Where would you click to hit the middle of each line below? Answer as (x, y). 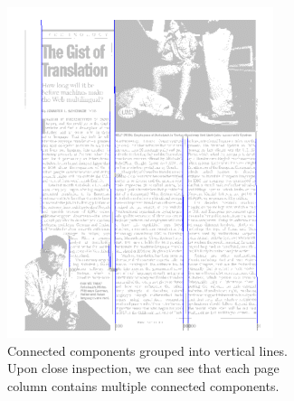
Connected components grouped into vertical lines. (147, 350)
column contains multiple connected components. (143, 385)
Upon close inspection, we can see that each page (143, 368)
